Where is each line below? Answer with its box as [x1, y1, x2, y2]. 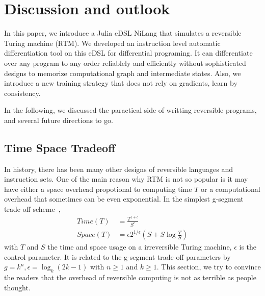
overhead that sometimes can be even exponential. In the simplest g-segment [4, 193, 244, 204]
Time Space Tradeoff [4, 139, 116, 155]
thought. [4, 282, 31, 292]
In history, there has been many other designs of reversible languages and [4, 163, 233, 174]
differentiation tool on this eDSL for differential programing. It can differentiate [4, 47, 253, 58]
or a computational [200, 183, 260, 194]
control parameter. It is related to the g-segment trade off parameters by [4, 251, 231, 262]
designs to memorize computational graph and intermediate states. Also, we [4, 67, 241, 78]
